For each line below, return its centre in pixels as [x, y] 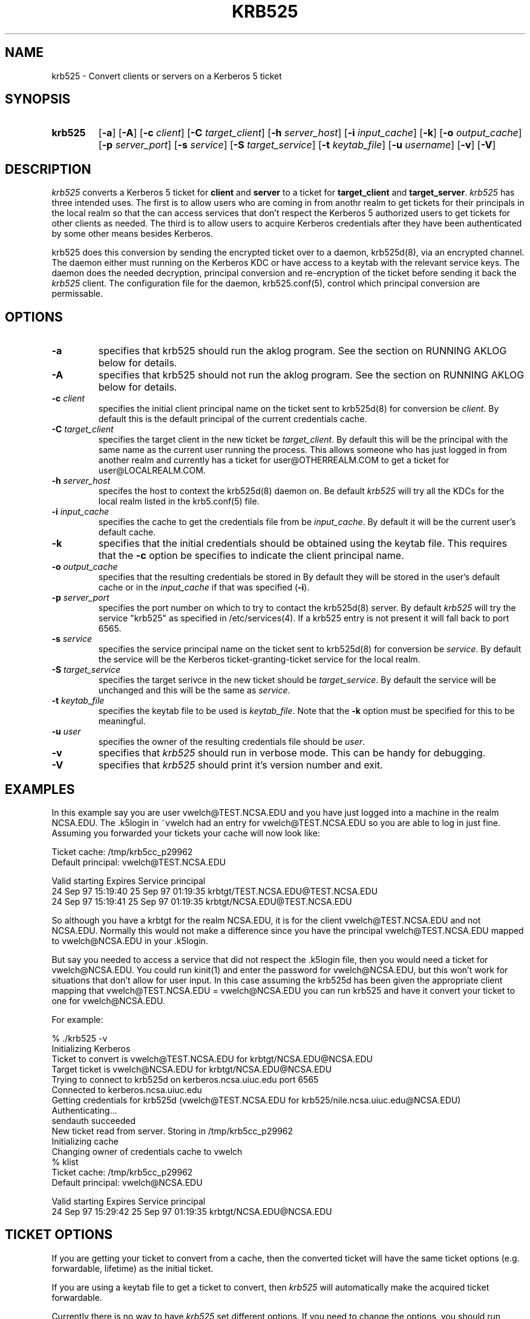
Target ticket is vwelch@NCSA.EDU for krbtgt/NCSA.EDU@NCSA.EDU [192, 1069]
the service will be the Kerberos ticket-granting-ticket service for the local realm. [259, 659]
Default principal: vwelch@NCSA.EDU [127, 1182]
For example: [77, 1019]
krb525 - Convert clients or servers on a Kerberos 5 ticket [167, 76]
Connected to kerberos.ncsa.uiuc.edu [127, 1089]
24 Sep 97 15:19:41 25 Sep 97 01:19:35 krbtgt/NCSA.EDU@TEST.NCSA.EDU [202, 901]
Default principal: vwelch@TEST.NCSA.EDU [139, 862]
